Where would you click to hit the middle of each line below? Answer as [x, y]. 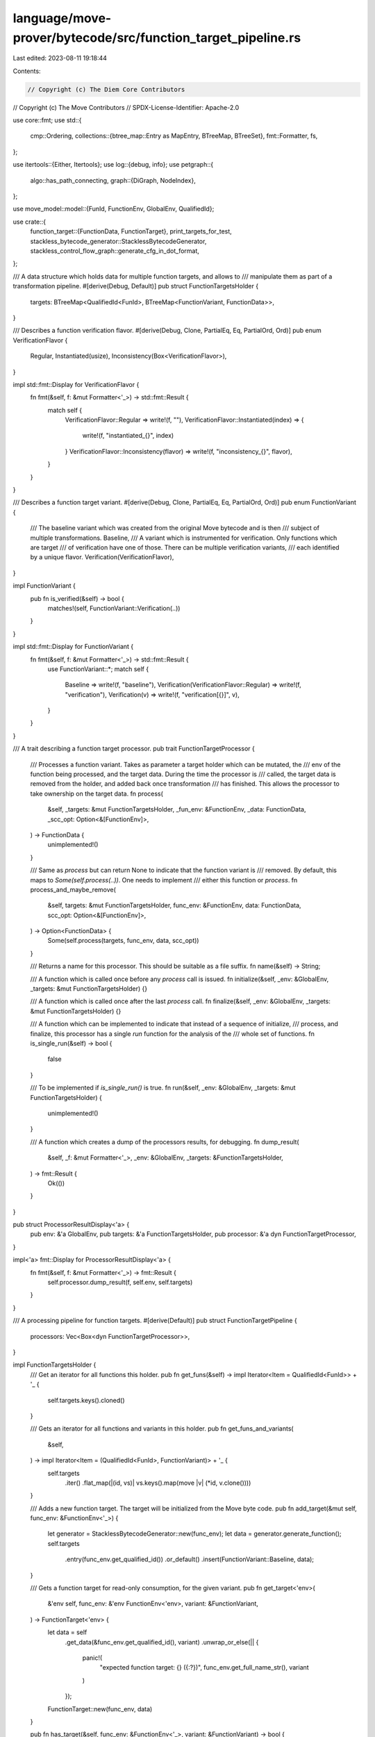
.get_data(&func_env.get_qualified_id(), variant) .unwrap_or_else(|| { [162, 1642]
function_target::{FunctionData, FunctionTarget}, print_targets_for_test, [131, 231]
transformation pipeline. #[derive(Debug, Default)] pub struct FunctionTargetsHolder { [136, 286]
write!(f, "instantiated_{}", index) [128, 436]
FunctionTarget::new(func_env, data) [100, 1709]
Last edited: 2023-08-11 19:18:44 [60, 58]
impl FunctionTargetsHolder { [55, 1365]
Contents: [27, 71]
